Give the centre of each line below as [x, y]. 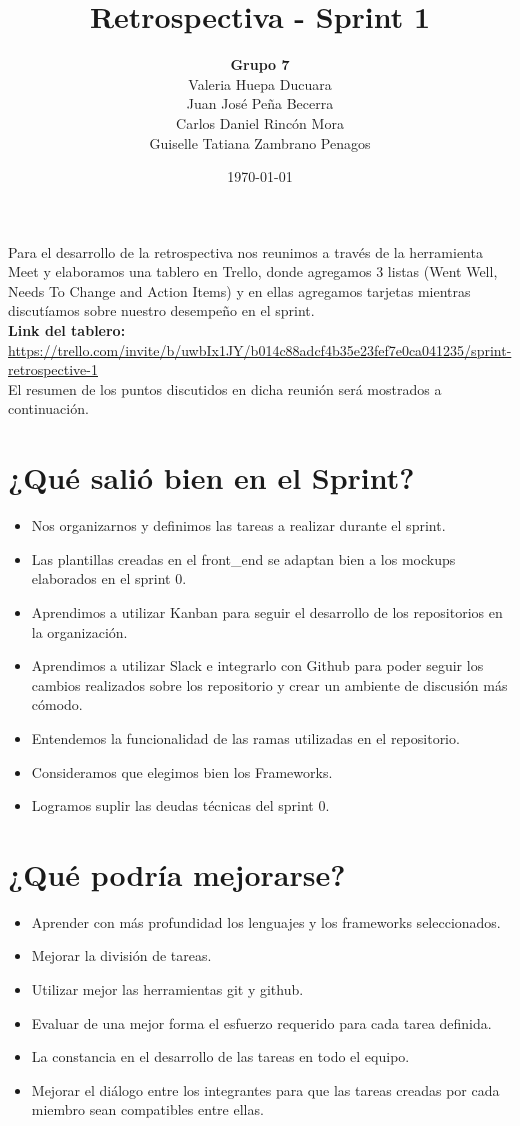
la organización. [79, 631]
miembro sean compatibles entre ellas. [147, 1109]
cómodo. [57, 704]
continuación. [48, 408]
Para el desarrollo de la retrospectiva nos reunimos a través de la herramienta [245, 251]
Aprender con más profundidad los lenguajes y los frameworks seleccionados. [266, 921]
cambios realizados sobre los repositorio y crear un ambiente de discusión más [269, 684]
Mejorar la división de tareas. [121, 955]
